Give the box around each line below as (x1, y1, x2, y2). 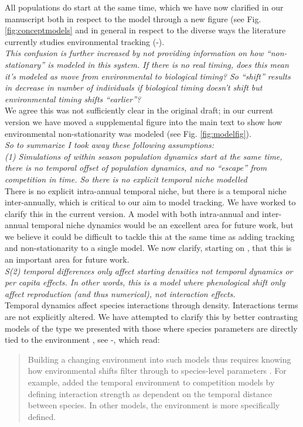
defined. (28, 410, 56, 422)
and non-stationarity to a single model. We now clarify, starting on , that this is (5, 242, 292, 254)
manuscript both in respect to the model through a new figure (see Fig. (5, 12, 261, 25)
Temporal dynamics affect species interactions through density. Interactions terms (5, 299, 298, 311)
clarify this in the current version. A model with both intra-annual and (5, 207, 260, 219)
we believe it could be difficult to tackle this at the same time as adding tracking (5, 230, 295, 242)
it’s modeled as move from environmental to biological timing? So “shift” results (5, 70, 291, 82)
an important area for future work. (5, 253, 130, 266)
